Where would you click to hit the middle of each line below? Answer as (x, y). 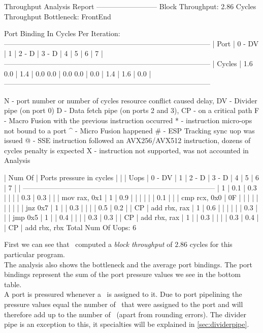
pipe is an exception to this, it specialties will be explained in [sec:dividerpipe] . (127, 324)
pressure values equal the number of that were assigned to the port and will (124, 304)
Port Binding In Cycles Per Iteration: (62, 33)
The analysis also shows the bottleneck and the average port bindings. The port (128, 264)
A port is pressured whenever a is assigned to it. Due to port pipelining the (123, 294)
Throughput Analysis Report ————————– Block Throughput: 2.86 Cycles (130, 6)
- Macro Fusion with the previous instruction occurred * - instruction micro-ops (128, 120)
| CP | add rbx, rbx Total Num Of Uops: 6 (70, 227)
